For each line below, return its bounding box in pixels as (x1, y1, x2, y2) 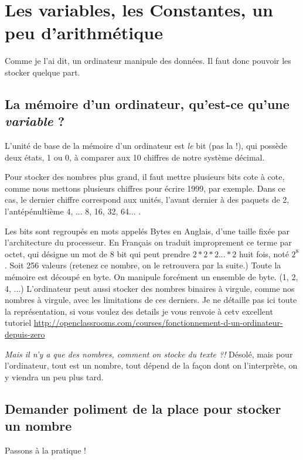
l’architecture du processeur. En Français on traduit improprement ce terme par (5, 236, 292, 248)
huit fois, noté (239, 247, 289, 260)
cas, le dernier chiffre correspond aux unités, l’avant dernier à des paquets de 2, (5, 193, 290, 206)
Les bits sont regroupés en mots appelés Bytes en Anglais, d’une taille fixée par (5, 224, 290, 237)
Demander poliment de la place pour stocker (5, 399, 281, 417)
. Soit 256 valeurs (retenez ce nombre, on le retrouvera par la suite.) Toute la (5, 259, 281, 271)
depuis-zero (5, 328, 45, 340)
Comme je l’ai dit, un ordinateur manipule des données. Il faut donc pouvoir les (5, 54, 291, 67)
